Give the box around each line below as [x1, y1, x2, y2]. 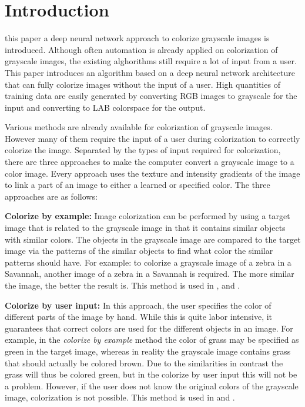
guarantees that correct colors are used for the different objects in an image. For [5, 322, 293, 334]
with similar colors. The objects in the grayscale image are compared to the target [5, 233, 301, 245]
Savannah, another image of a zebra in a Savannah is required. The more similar [5, 267, 294, 280]
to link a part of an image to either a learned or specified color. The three [5, 178, 270, 191]
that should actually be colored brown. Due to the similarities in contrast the [5, 356, 283, 369]
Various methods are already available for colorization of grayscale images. [5, 121, 273, 133]
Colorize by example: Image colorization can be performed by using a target [5, 210, 290, 222]
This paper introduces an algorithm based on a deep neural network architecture [5, 66, 296, 78]
